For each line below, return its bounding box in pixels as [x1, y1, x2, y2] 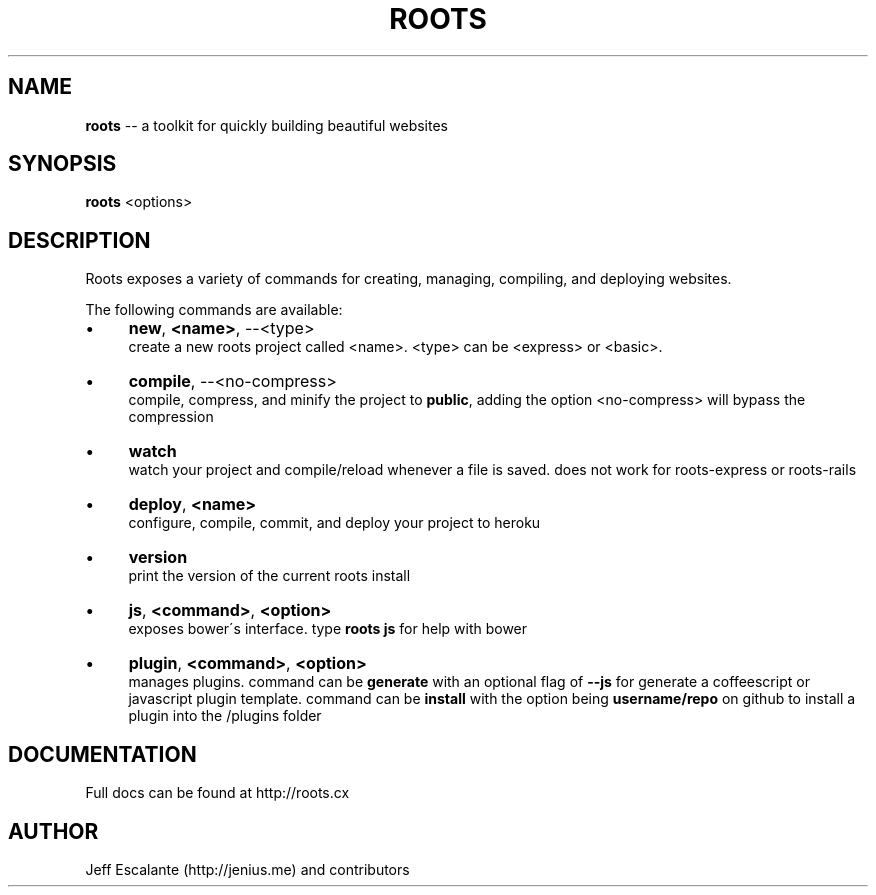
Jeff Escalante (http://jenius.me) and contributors [85, 860, 410, 878]
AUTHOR [8, 818, 99, 844]
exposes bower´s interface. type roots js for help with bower [128, 620, 528, 638]
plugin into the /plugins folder [128, 707, 322, 725]
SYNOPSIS [8, 151, 117, 177]
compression [128, 408, 214, 426]
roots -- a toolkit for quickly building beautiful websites [85, 116, 448, 134]
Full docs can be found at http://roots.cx [85, 784, 350, 802]
